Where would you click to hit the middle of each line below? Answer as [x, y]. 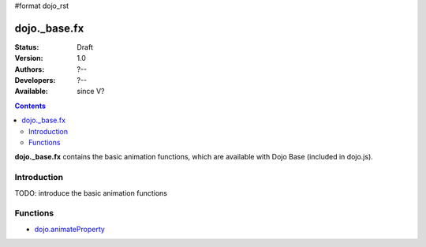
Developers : [35, 80]
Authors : [30, 69]
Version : [29, 58]
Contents [30, 106]
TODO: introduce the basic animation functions [91, 193]
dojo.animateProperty [70, 229]
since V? [91, 92]
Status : [27, 47]
